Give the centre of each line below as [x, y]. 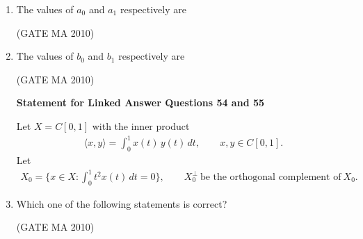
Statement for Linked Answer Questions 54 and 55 [140, 102]
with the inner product [141, 125]
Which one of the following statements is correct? [122, 203]
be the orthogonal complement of [271, 177]
